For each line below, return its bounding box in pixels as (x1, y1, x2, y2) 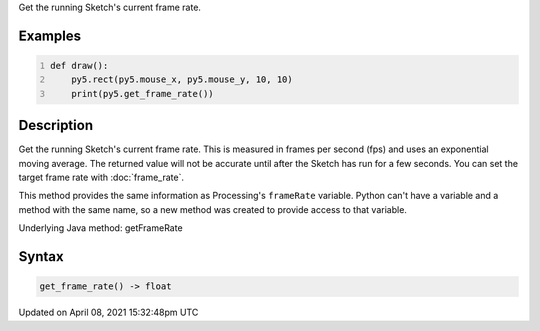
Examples (18, 27, 82, 44)
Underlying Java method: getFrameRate (18, 222, 184, 234)
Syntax (18, 248, 64, 265)
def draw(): (50, 60, 109, 71)
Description (18, 117, 94, 134)
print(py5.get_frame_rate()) (71, 88, 214, 99)
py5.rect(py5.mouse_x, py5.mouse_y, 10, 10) (71, 74, 294, 85)
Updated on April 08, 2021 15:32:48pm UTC (18, 306, 199, 319)
